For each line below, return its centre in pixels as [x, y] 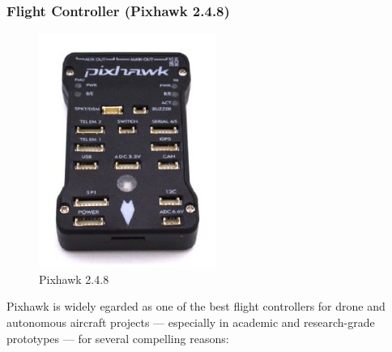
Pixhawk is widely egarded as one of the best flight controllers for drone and [196, 306]
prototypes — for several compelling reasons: [118, 338]
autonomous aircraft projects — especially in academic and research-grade [191, 322]
